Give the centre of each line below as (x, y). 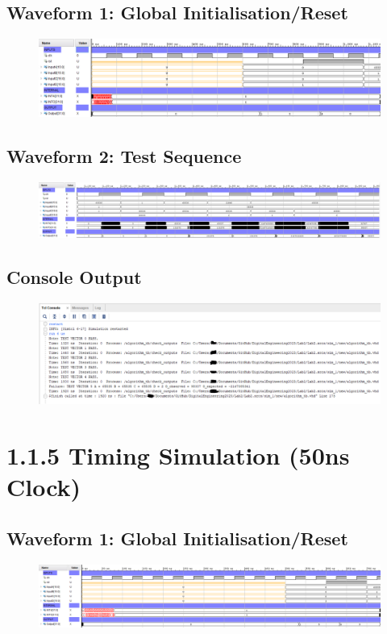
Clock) (44, 487)
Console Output (74, 276)
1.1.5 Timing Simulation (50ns (178, 455)
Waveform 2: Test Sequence (124, 156)
